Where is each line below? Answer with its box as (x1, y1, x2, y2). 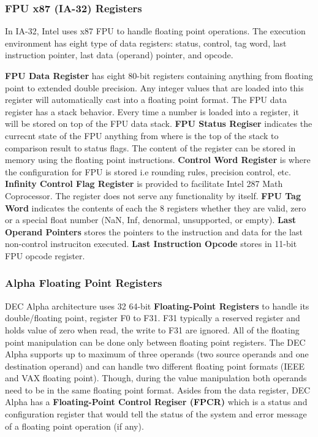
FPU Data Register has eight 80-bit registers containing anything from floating (5, 69, 313, 82)
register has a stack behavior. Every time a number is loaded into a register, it (5, 105, 299, 118)
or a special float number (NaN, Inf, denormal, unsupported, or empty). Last (5, 213, 297, 226)
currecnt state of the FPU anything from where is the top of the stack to (5, 129, 279, 142)
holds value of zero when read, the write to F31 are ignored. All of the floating (5, 323, 300, 336)
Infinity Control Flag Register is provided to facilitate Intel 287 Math (5, 177, 283, 190)
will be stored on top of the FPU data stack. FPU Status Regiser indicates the (5, 117, 312, 130)
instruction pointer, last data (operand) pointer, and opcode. (5, 48, 233, 61)
